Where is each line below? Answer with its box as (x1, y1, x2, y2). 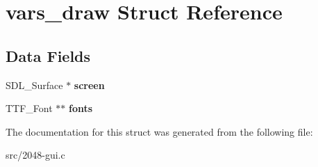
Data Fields (6, 45, 91, 66)
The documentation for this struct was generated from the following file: (6, 124, 313, 138)
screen (74, 77, 105, 92)
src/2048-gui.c (6, 148, 65, 162)
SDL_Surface (6, 77, 63, 92)
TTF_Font (6, 101, 53, 116)
